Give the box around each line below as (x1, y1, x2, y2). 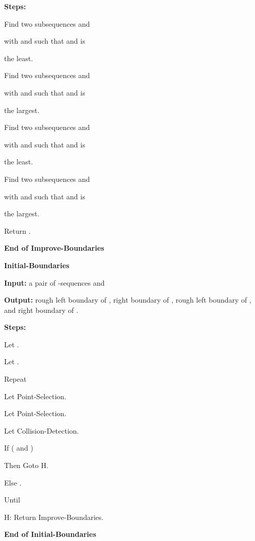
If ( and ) (4, 442, 33, 453)
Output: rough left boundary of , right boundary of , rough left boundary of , (4, 294, 251, 305)
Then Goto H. (4, 460, 49, 471)
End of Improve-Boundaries (4, 242, 104, 253)
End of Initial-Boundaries (4, 529, 97, 539)
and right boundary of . (4, 304, 79, 315)
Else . (4, 477, 22, 488)
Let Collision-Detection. (4, 425, 79, 436)
